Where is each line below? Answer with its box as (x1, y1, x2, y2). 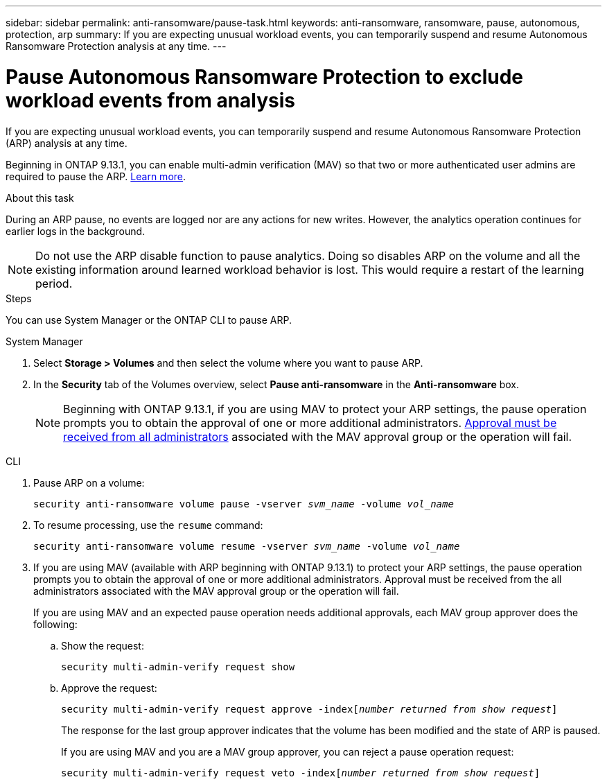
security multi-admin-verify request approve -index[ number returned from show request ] (61, 703, 558, 715)
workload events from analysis (6, 88, 296, 112)
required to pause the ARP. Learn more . (6, 170, 186, 182)
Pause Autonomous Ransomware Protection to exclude (6, 64, 524, 89)
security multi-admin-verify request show (61, 661, 295, 672)
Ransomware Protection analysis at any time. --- (6, 40, 227, 52)
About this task (6, 191, 74, 204)
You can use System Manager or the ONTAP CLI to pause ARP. (6, 313, 292, 326)
